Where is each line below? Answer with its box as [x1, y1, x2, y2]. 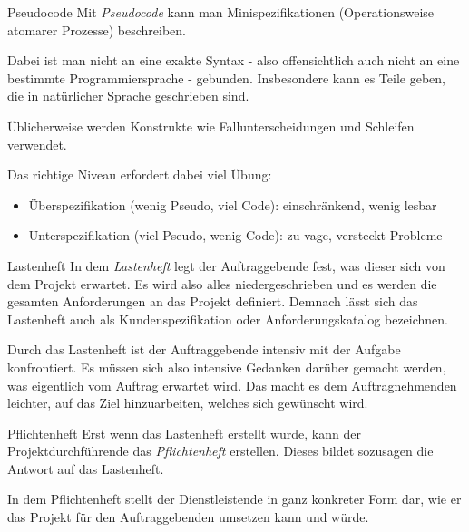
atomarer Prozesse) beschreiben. [7, 20, 186, 39]
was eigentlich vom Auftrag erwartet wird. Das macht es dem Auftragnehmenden [7, 375, 457, 394]
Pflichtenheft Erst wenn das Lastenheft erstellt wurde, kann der [7, 423, 361, 442]
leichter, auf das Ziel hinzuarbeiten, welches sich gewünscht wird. [7, 393, 368, 412]
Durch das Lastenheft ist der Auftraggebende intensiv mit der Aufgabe [7, 340, 401, 359]
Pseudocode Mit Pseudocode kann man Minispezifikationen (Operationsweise [7, 3, 435, 21]
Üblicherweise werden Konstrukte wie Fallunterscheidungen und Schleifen [7, 116, 415, 135]
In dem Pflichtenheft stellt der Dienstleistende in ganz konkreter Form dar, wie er [7, 489, 462, 508]
